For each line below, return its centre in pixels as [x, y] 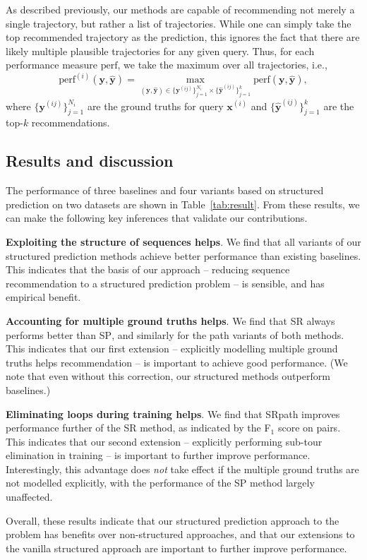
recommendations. [71, 123]
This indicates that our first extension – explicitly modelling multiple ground [172, 348]
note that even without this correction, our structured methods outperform [168, 376]
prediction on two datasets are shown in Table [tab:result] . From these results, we [183, 204]
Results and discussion [90, 161]
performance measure [52, 65]
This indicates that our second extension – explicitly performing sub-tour [164, 441]
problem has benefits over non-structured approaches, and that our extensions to [180, 534]
